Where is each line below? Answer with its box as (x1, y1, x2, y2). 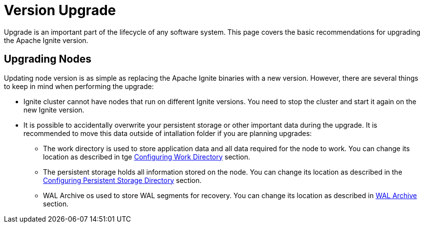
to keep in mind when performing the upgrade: (4, 82, 154, 91)
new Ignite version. (23, 105, 85, 114)
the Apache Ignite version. (4, 36, 88, 45)
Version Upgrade (4, 2, 116, 19)
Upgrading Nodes (4, 53, 91, 66)
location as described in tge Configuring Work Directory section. (43, 152, 251, 161)
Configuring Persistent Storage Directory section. (43, 176, 202, 184)
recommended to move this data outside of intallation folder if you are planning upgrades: (23, 129, 312, 137)
